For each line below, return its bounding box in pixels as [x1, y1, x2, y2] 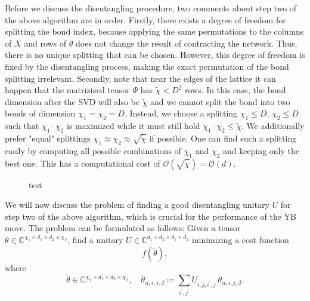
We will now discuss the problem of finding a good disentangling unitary [5, 198, 269, 211]
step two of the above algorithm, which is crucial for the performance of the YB [5, 210, 296, 222]
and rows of [24, 36, 67, 49]
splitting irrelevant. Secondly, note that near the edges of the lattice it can [5, 72, 276, 84]
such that [5, 119, 39, 132]
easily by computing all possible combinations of [5, 144, 181, 156]
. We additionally [241, 119, 305, 132]
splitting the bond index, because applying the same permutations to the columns [5, 25, 304, 38]
